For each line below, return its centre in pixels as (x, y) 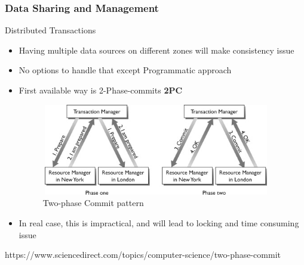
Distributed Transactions (50, 30)
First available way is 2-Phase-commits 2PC (101, 90)
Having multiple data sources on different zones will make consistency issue (156, 50)
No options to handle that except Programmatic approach (125, 70)
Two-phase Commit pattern (93, 203)
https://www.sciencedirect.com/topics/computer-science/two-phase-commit (143, 255)
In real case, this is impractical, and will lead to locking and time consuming (159, 222)
